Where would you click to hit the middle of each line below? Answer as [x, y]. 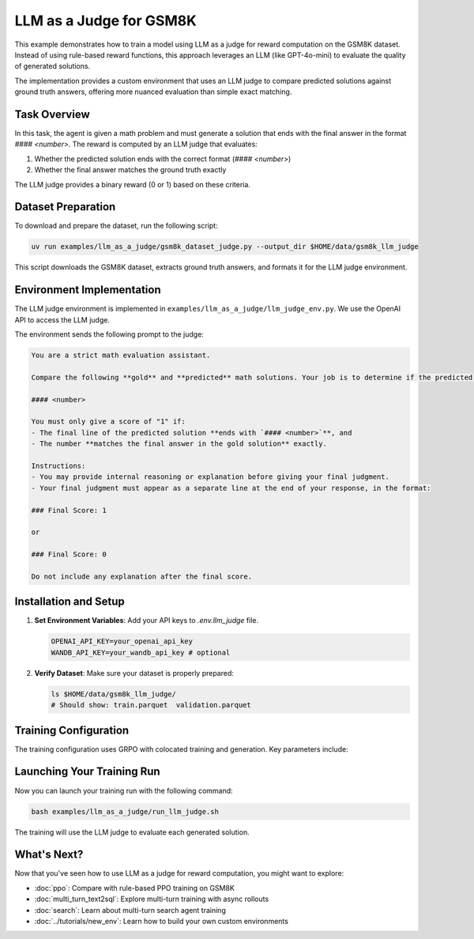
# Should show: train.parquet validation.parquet [151, 705]
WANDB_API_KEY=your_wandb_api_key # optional [141, 652]
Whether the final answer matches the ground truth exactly [130, 170]
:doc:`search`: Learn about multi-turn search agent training [130, 910]
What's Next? [49, 855]
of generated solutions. [53, 66]
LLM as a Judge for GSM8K [105, 21]
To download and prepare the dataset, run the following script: [116, 226]
